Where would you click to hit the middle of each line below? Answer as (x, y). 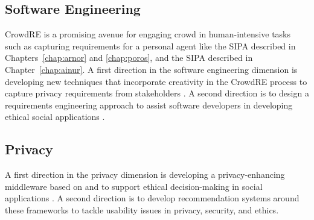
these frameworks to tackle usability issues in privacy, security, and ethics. (142, 209)
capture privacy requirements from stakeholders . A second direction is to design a (157, 93)
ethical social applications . (55, 117)
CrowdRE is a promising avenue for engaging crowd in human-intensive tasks (148, 34)
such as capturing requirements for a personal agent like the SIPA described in (150, 46)
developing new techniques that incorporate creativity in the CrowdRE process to (156, 81)
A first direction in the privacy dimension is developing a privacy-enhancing (145, 174)
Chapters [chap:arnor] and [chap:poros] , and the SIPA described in (129, 58)
